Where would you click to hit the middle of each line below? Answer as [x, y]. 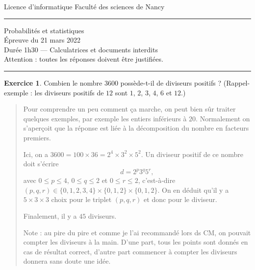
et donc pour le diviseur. [180, 199]
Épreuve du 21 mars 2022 [42, 40]
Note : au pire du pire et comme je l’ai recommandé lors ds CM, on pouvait [137, 232]
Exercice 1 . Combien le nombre [53, 82]
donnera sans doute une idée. [67, 261]
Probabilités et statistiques [44, 30]
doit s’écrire [41, 164]
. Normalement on [223, 118]
